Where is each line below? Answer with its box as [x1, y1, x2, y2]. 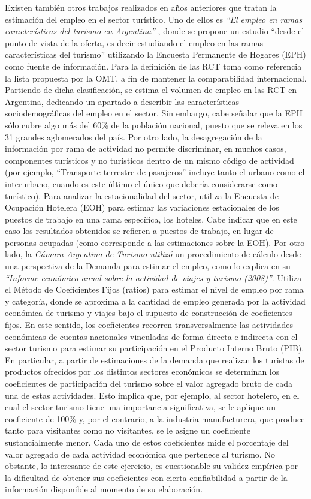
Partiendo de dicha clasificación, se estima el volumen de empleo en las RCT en [5, 83, 297, 96]
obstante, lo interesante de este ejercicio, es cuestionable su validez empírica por [5, 459, 298, 472]
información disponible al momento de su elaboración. [5, 483, 203, 495]
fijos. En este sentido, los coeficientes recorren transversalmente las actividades [5, 318, 293, 331]
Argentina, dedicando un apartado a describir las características [5, 95, 240, 107]
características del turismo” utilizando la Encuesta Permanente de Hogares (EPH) [5, 48, 306, 61]
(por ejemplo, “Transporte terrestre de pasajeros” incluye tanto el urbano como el [5, 166, 305, 178]
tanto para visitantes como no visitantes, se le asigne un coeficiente [5, 424, 250, 437]
